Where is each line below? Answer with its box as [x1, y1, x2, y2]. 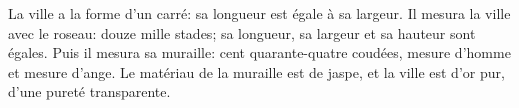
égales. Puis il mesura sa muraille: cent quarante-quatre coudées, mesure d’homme [8, 42, 511, 63]
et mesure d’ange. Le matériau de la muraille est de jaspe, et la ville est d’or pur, [8, 61, 505, 82]
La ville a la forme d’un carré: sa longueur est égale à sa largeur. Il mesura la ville [8, 3, 511, 23]
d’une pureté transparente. [8, 81, 171, 102]
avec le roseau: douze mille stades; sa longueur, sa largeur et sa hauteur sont [8, 22, 476, 43]
